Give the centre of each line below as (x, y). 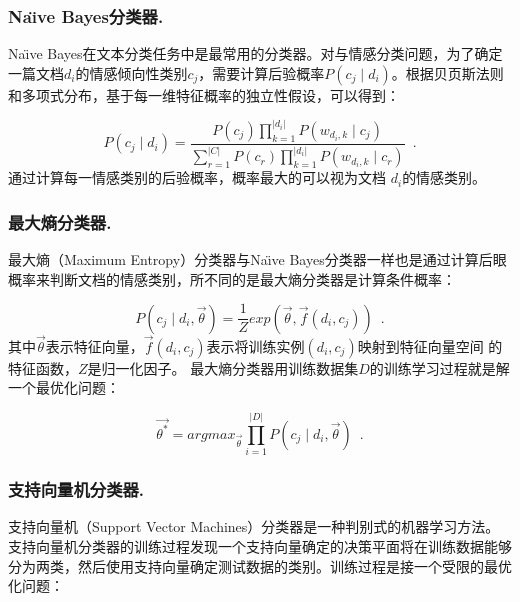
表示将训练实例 (255, 345)
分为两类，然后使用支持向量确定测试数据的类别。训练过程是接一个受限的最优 (260, 565)
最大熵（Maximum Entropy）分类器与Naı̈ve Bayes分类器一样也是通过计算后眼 (257, 258)
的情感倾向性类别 (131, 72)
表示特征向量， (94, 345)
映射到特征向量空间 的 (430, 345)
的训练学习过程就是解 (439, 367)
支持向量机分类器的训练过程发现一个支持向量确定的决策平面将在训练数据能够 (260, 545)
